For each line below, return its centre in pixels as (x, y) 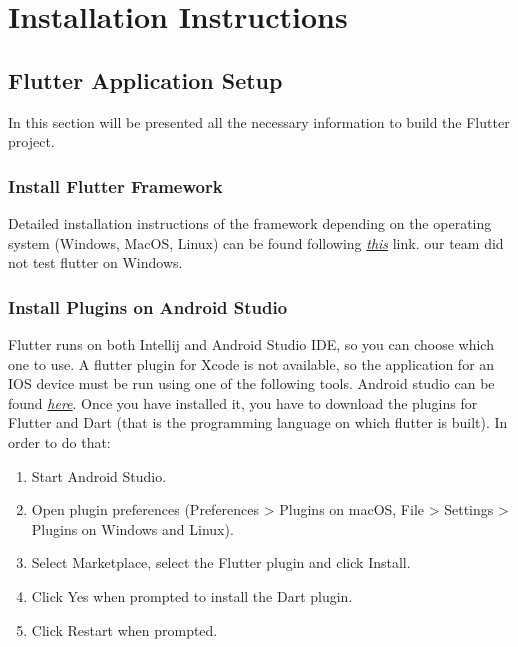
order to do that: (59, 441)
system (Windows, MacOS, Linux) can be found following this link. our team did (256, 242)
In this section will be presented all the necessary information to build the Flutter (259, 121)
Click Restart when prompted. (124, 629)
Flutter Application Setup (145, 79)
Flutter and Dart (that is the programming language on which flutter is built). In (258, 422)
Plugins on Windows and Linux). (132, 528)
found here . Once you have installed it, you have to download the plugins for (243, 402)
